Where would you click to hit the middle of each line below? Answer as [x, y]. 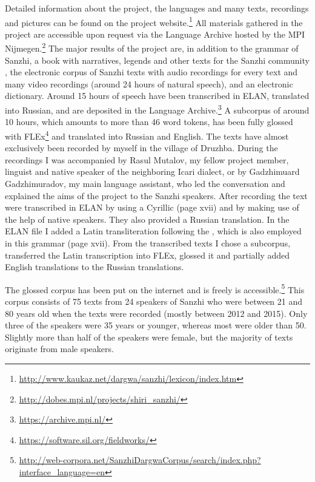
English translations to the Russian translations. [94, 267]
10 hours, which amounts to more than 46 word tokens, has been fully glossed [149, 122]
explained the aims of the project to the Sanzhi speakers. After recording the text [156, 195]
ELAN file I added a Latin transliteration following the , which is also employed [153, 231]
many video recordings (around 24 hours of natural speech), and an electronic [149, 83]
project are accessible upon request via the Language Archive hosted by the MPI [155, 34]
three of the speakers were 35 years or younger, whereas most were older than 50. [156, 325]
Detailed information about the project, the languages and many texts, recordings [157, 8]
